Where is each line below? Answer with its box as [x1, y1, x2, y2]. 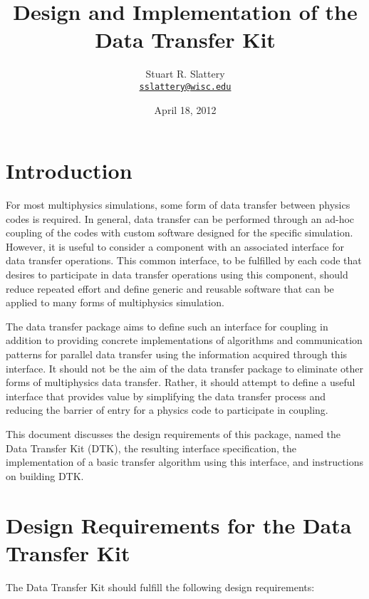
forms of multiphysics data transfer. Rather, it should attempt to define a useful [6, 375, 355, 390]
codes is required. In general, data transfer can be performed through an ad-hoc [6, 211, 355, 226]
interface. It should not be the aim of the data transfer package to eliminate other [6, 360, 363, 375]
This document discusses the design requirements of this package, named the [6, 427, 341, 441]
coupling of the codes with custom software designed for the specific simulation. [6, 225, 353, 240]
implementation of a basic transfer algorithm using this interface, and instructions [6, 454, 363, 469]
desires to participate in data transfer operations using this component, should [6, 267, 348, 282]
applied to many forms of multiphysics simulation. [6, 295, 224, 310]
